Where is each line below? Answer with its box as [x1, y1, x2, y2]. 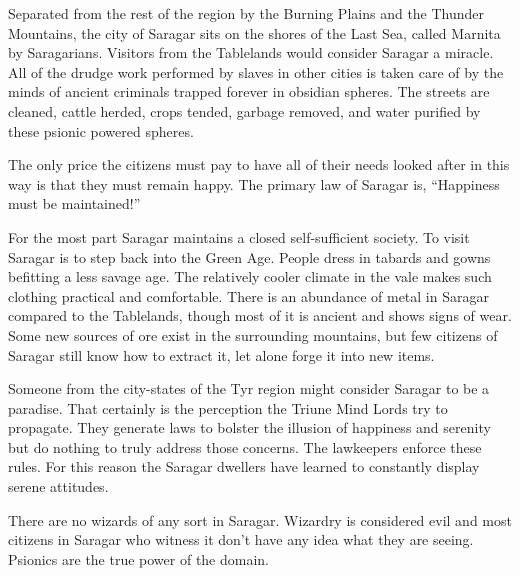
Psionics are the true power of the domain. [8, 548, 270, 569]
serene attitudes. [8, 476, 109, 497]
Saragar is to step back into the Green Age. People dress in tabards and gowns [8, 246, 491, 267]
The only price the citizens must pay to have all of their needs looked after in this [8, 154, 510, 175]
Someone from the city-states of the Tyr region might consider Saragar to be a [8, 378, 490, 399]
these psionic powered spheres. [8, 120, 194, 141]
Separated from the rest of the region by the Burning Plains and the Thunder [8, 3, 485, 23]
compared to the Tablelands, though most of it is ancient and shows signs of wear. [8, 305, 512, 326]
